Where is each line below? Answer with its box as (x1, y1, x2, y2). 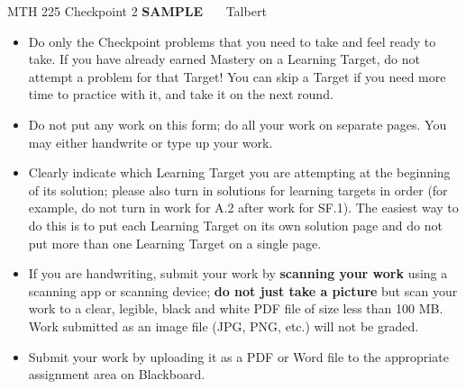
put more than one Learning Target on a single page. (28, 233, 322, 252)
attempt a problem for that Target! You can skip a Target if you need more (28, 67, 446, 86)
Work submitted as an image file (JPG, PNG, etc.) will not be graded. (28, 316, 419, 335)
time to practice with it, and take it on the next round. (28, 85, 334, 104)
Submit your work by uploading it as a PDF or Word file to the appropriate (28, 347, 449, 366)
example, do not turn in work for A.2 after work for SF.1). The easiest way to (28, 198, 459, 217)
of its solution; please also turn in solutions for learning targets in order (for (28, 180, 448, 199)
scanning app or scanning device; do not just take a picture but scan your (28, 281, 458, 300)
